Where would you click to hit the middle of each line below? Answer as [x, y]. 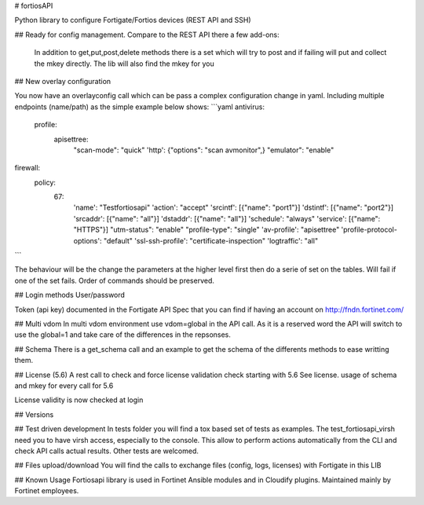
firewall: [27, 168]
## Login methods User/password [70, 295]
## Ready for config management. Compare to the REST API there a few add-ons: [147, 35]
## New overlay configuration [63, 81]
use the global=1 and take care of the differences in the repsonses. [123, 335]
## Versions [34, 414]
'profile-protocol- [369, 230]
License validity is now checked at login [79, 400]
